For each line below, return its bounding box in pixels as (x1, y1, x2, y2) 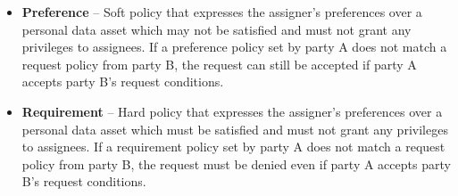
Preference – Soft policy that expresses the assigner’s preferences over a (21, 3, 422, 20)
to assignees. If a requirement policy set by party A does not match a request (21, 137, 446, 156)
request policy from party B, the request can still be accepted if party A (21, 54, 417, 73)
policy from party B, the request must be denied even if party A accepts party (21, 154, 451, 173)
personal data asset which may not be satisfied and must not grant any (21, 20, 412, 38)
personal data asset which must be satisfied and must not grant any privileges (21, 119, 448, 138)
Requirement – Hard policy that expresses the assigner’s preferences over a (21, 102, 443, 120)
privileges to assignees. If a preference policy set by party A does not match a (21, 37, 447, 56)
